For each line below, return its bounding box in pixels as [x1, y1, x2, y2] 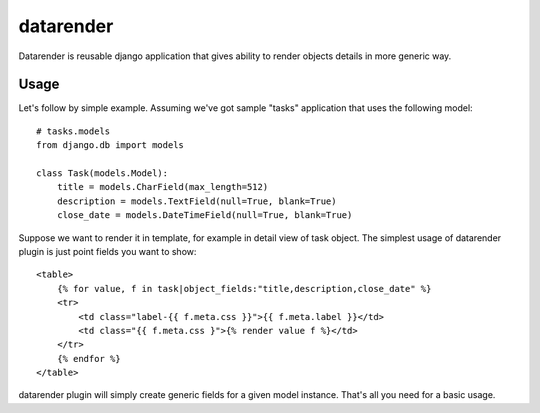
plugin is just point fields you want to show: [18, 245, 197, 257]
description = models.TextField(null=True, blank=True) [56, 195, 337, 207]
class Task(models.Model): [36, 168, 169, 179]
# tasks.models [36, 125, 111, 137]
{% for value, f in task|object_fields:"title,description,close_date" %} [56, 283, 432, 294]
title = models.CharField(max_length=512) [56, 181, 269, 193]
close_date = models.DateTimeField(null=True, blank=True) [56, 210, 353, 221]
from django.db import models [36, 140, 185, 151]
